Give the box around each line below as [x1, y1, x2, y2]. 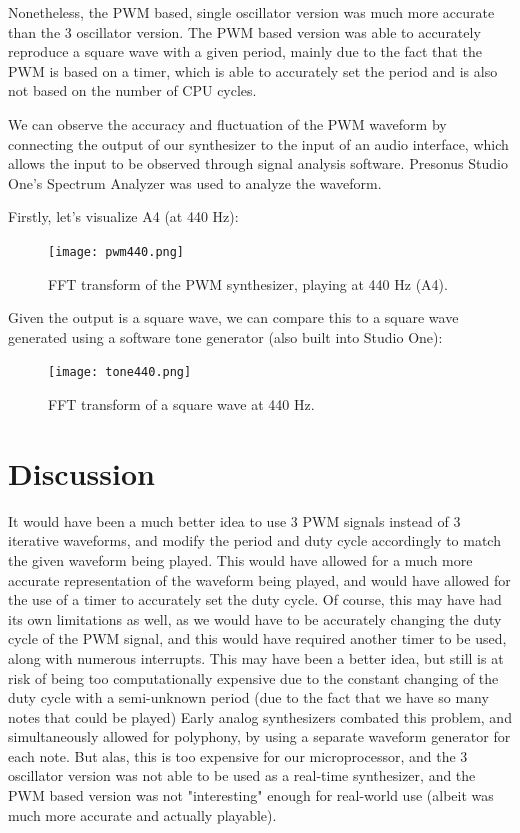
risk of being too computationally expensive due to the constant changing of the [8, 667, 499, 688]
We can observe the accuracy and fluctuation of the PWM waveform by [8, 113, 447, 134]
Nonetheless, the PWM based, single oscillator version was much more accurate [8, 2, 495, 22]
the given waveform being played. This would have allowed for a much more [8, 549, 473, 570]
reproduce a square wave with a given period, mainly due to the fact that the [8, 41, 482, 62]
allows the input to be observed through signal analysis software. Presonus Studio [8, 153, 508, 174]
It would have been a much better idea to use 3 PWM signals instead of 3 [8, 510, 461, 531]
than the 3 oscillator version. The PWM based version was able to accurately [8, 21, 481, 42]
